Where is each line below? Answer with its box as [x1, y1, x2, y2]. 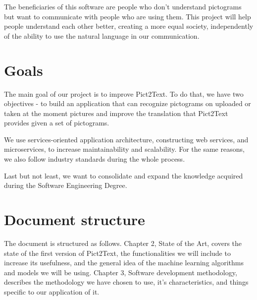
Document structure [4, 209, 145, 230]
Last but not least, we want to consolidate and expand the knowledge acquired [4, 170, 243, 180]
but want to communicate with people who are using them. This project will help [4, 11, 251, 21]
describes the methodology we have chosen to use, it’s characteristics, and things [4, 277, 249, 287]
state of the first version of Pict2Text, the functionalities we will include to [4, 247, 231, 258]
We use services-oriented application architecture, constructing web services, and [4, 134, 249, 144]
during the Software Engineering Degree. [4, 180, 127, 190]
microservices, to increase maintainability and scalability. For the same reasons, [4, 144, 245, 154]
